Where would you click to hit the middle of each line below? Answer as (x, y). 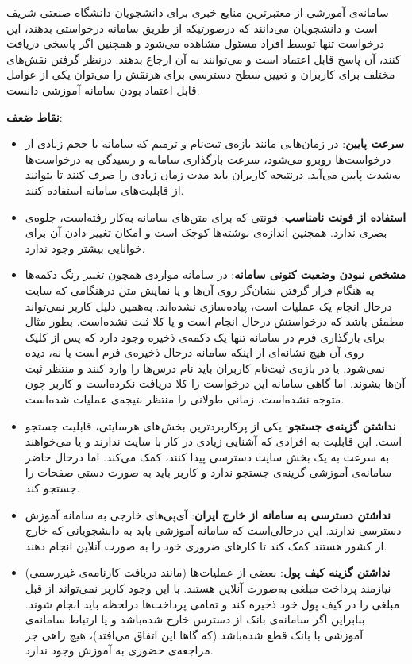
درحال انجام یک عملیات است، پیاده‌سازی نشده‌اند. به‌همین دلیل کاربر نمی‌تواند (208, 305)
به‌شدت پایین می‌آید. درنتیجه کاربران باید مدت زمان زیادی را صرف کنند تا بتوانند (213, 174)
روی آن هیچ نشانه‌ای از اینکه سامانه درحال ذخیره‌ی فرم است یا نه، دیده (194, 352)
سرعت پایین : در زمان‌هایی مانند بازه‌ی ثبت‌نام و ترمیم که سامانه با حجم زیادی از (215, 143)
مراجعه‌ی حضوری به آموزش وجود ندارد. (119, 650)
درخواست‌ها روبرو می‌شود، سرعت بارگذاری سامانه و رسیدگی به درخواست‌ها (208, 158)
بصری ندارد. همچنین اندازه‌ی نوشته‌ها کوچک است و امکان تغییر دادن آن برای (206, 232)
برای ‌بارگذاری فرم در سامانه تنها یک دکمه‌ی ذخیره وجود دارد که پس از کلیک (205, 336)
